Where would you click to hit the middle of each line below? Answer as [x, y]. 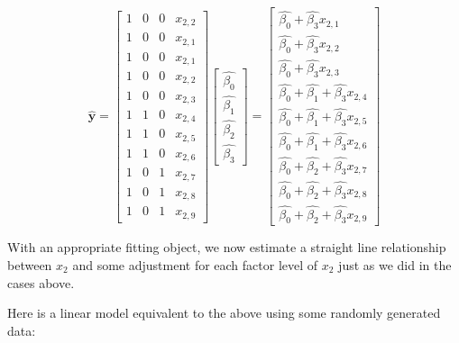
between [30, 265]
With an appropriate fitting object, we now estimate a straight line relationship [227, 247]
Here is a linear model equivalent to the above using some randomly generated [224, 313]
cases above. [41, 282]
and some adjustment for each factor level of [195, 265]
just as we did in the [395, 265]
